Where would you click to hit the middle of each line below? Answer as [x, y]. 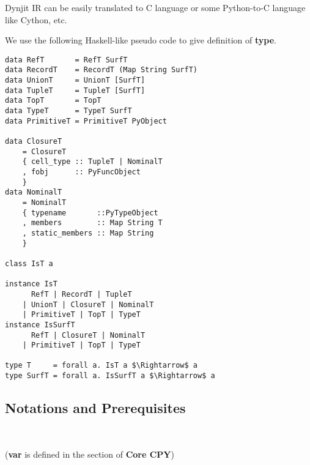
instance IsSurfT [40, 325]
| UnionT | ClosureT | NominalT [88, 304]
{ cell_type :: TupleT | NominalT [92, 162]
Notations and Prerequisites [95, 408]
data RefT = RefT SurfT [66, 60]
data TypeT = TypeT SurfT [68, 111]
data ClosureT [34, 142]
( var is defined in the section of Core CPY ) [90, 454]
